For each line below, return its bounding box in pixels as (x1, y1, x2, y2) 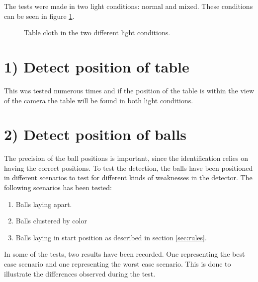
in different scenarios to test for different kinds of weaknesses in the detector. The (4, 172, 253, 183)
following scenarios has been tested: (4, 182, 112, 192)
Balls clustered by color (15, 215, 87, 226)
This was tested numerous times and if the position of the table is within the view (4, 85, 254, 95)
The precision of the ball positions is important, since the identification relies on (4, 153, 248, 163)
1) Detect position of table (4, 56, 189, 76)
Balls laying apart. (15, 199, 72, 209)
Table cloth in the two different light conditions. (24, 27, 171, 38)
